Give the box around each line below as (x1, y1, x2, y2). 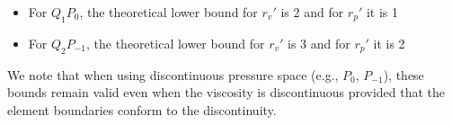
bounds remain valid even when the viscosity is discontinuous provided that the (7, 83, 446, 102)
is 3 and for (288, 33, 350, 52)
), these (383, 65, 424, 84)
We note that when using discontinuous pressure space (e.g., (7, 65, 339, 84)
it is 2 (373, 33, 405, 52)
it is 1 (366, 3, 398, 21)
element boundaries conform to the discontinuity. (7, 100, 277, 119)
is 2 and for (280, 3, 344, 21)
